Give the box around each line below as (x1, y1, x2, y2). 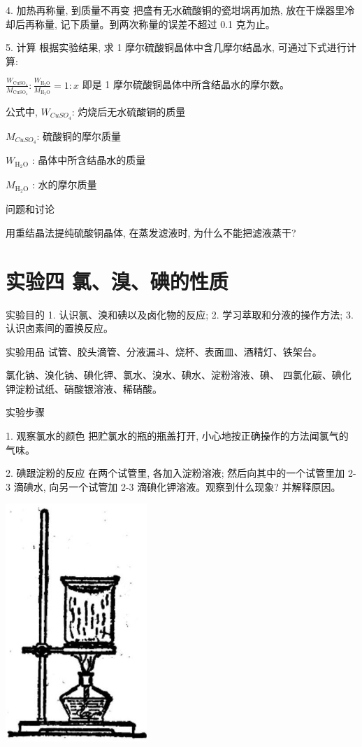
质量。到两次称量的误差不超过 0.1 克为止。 (80, 16, 275, 31)
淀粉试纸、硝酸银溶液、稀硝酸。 (15, 381, 162, 396)
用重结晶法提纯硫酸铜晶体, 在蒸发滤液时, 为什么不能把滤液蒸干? (6, 225, 296, 239)
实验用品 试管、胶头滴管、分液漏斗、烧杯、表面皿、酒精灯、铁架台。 (6, 344, 322, 358)
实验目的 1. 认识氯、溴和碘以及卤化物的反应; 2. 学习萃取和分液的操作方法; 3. (6, 307, 354, 321)
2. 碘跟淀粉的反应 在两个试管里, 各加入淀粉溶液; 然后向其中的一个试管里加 (6, 466, 345, 480)
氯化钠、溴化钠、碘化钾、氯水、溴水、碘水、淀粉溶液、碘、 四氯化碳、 (6, 368, 332, 382)
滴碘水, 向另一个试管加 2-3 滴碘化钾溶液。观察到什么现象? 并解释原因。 (13, 479, 341, 494)
